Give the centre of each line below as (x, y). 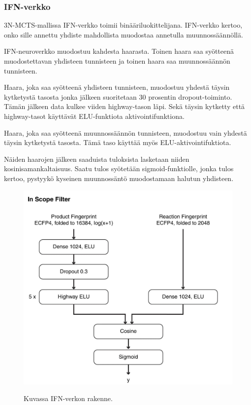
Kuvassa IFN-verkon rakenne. (68, 398)
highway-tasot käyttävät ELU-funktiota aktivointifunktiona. (94, 116)
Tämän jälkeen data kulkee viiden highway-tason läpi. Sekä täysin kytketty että (125, 106)
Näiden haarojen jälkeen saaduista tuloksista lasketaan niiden (97, 159)
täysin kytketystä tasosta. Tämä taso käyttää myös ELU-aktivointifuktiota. (118, 142)
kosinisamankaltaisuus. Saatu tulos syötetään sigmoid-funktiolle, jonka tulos (119, 168)
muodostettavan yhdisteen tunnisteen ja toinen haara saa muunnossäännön (117, 61)
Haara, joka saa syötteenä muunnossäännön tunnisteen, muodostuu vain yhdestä (125, 132)
